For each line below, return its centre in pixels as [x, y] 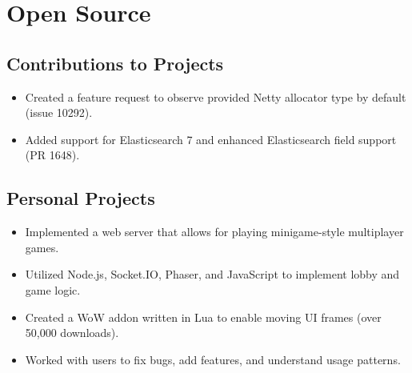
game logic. [53, 289]
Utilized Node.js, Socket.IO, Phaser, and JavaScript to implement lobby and [212, 274]
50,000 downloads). [72, 333]
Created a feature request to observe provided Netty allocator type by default [216, 96]
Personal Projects [81, 198]
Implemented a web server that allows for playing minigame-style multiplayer [214, 232]
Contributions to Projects [115, 63]
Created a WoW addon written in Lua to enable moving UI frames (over [203, 317]
